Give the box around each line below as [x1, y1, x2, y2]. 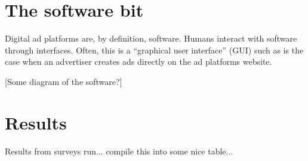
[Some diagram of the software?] [5, 75, 122, 87]
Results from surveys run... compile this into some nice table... [5, 144, 233, 157]
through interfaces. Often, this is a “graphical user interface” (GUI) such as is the [5, 43, 304, 56]
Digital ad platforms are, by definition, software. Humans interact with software [5, 32, 297, 45]
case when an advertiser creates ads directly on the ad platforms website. [5, 55, 272, 68]
